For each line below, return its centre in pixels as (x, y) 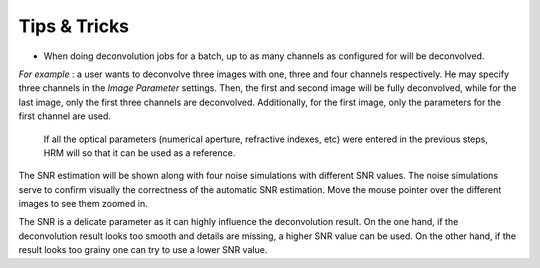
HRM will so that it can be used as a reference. (139, 152)
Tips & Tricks (74, 26)
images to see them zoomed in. (83, 204)
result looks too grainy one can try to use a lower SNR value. (143, 250)
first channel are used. (65, 116)
